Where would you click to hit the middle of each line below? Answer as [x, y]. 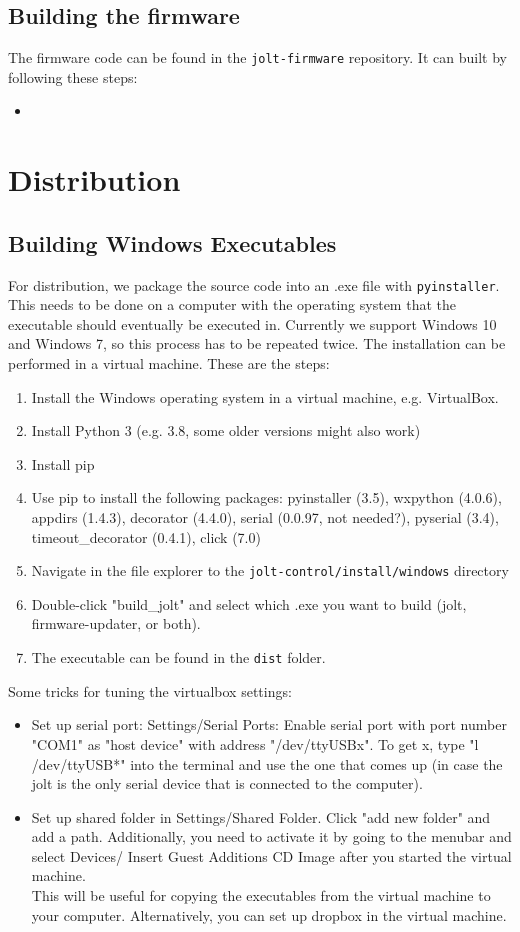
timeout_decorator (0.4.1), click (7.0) [146, 536]
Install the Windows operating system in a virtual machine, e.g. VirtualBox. [265, 396]
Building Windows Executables [172, 242]
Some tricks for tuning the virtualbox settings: [150, 690]
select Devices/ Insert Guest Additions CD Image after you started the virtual [271, 855]
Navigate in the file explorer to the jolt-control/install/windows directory [270, 570]
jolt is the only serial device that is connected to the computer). [227, 783]
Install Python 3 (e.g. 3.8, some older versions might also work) [226, 430]
